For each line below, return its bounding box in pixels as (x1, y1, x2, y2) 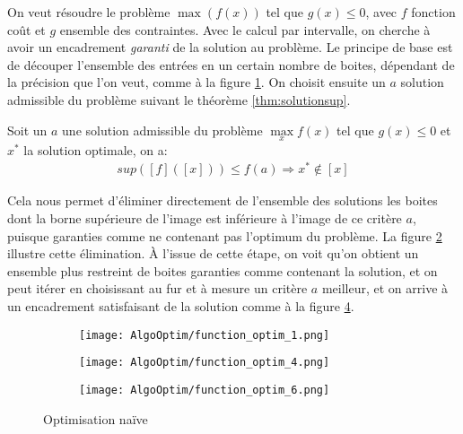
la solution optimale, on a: (23, 140, 168, 159)
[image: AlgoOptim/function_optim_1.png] (79, 328, 330, 342)
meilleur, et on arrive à (321, 279, 449, 298)
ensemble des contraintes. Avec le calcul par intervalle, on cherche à (59, 20, 431, 39)
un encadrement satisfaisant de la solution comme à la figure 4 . (7, 297, 354, 316)
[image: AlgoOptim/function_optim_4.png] (79, 356, 330, 369)
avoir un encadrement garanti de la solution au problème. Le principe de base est (7, 38, 453, 56)
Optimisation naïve (43, 409, 148, 428)
